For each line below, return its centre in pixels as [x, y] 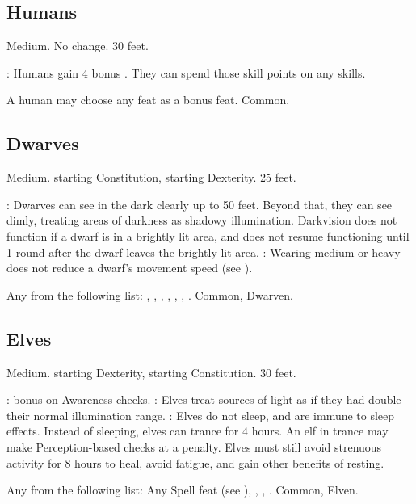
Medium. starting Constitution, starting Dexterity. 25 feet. [151, 177]
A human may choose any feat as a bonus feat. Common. [148, 100]
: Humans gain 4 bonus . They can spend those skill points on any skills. [186, 72]
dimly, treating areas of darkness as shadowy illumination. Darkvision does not [202, 220]
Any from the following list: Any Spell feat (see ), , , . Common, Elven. [183, 490]
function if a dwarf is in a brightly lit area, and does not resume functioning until [208, 235]
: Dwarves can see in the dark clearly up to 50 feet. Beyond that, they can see [200, 204]
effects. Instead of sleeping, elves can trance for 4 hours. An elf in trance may [197, 431]
